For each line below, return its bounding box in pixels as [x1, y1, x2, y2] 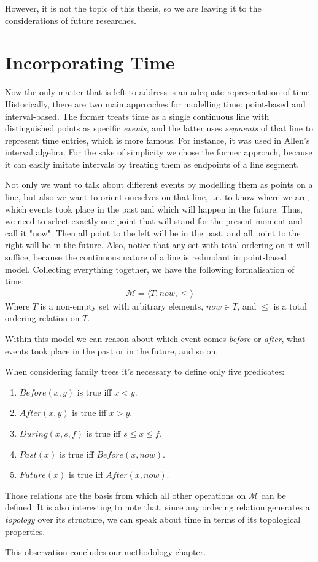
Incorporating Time [5, 50, 175, 75]
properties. [5, 525, 45, 537]
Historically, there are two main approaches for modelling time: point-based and [5, 97, 306, 110]
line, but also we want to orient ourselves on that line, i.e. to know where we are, [5, 190, 309, 203]
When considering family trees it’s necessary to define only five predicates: [5, 365, 285, 378]
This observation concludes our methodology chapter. [5, 545, 206, 558]
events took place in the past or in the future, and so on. [5, 344, 219, 357]
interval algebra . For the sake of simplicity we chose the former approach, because [5, 146, 312, 158]
